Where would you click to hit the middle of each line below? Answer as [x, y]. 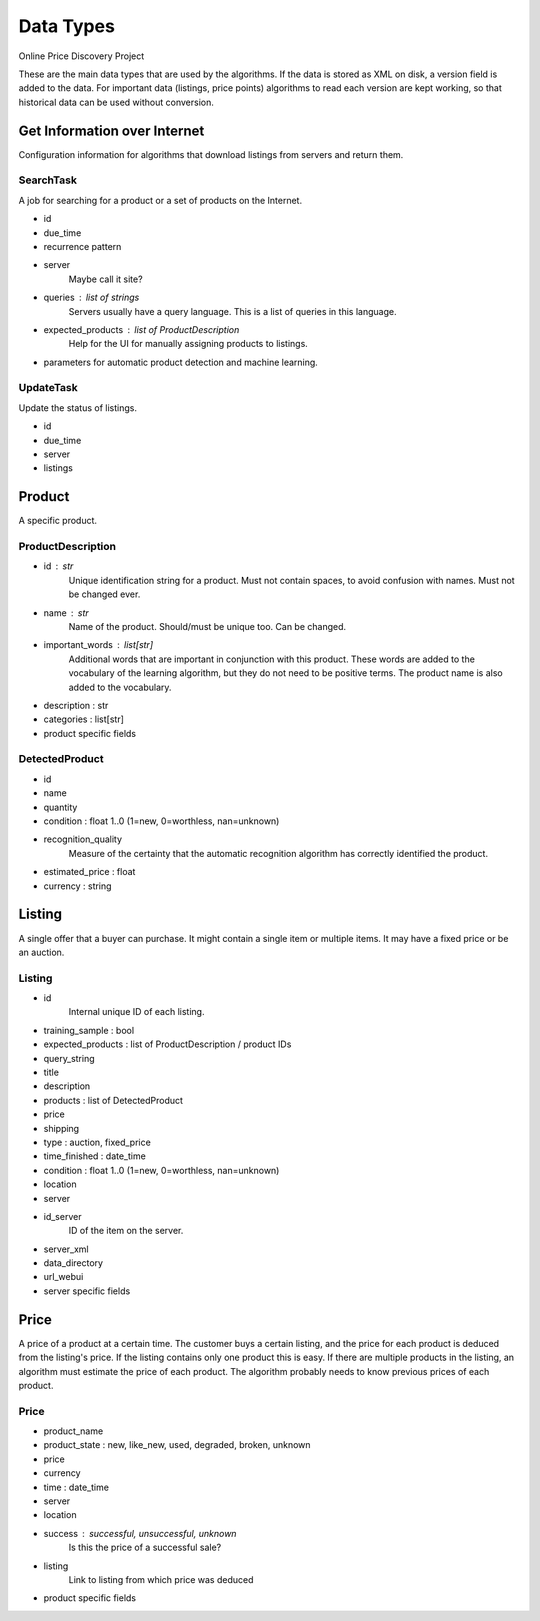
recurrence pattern [82, 246]
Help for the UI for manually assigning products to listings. [188, 344]
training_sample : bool [89, 1030]
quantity [60, 807]
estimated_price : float [89, 872]
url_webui [63, 1277]
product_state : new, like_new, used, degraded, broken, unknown [177, 1445]
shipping [61, 1128]
